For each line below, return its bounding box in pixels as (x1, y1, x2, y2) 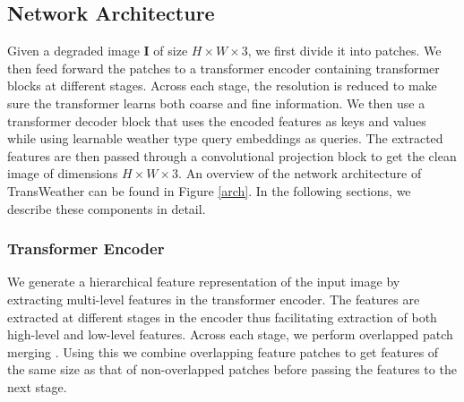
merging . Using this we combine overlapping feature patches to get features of (7, 342, 439, 361)
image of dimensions (7, 164, 118, 183)
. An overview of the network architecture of (178, 164, 422, 183)
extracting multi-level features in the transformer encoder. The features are (7, 289, 420, 308)
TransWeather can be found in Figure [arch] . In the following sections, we (7, 181, 411, 200)
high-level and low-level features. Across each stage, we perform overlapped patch (7, 325, 453, 344)
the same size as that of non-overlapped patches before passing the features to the (7, 360, 457, 379)
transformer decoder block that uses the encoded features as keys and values (7, 111, 426, 130)
